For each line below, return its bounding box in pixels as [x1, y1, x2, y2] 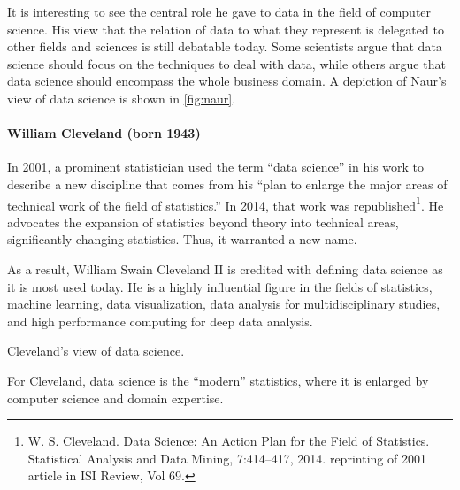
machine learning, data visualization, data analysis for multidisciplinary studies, [7, 295, 441, 313]
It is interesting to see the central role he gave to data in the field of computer [7, 3, 432, 20]
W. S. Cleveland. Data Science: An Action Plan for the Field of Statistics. [27, 432, 430, 450]
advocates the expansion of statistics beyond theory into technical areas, [7, 212, 399, 231]
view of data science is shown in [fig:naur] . [7, 88, 236, 107]
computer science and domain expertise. [7, 388, 224, 407]
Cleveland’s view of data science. [7, 341, 185, 360]
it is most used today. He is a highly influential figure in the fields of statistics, [7, 277, 433, 295]
